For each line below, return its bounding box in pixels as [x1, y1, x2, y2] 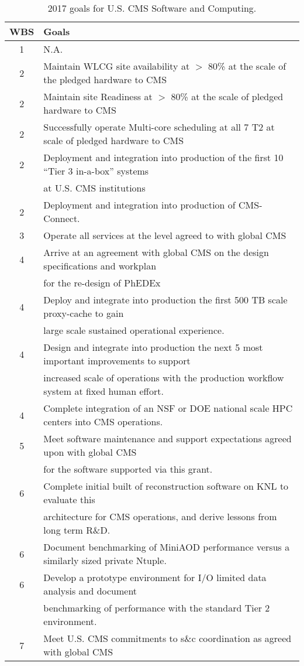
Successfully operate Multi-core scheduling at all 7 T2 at [43, 120, 275, 134]
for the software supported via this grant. [43, 462, 213, 476]
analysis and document [43, 584, 137, 597]
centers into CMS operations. [43, 415, 163, 428]
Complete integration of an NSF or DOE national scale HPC [43, 401, 293, 415]
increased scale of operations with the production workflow [43, 371, 284, 384]
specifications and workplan [43, 259, 157, 272]
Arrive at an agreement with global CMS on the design [43, 245, 269, 259]
